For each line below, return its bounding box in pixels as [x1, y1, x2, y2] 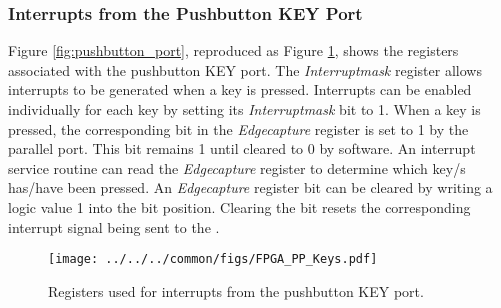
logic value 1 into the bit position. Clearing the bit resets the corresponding [8, 196, 471, 217]
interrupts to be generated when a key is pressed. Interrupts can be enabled [8, 79, 472, 100]
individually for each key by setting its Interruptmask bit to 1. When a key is [8, 99, 481, 119]
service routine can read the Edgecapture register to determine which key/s [8, 157, 466, 178]
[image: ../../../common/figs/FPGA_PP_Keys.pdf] [48, 252, 378, 267]
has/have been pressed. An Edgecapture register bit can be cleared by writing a [8, 177, 493, 198]
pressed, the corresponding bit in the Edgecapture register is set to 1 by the [8, 118, 469, 139]
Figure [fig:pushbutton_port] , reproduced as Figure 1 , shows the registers [8, 40, 459, 61]
